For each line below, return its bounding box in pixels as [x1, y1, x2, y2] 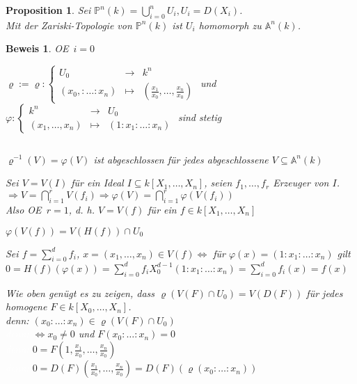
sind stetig [177, 109, 222, 124]
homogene [6, 299, 47, 314]
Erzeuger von [273, 175, 329, 190]
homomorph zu [198, 17, 262, 32]
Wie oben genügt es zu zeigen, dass [6, 285, 155, 300]
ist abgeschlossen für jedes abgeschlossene [93, 152, 269, 166]
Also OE [6, 202, 42, 216]
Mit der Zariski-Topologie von [6, 17, 132, 32]
